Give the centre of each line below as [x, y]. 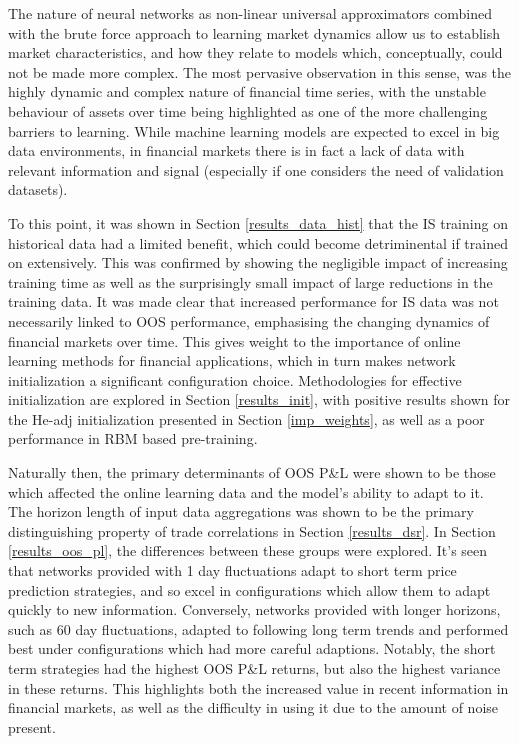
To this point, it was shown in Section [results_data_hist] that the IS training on [258, 222]
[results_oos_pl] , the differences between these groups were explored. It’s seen [248, 550]
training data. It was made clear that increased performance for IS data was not [253, 301]
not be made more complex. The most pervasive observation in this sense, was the [260, 71]
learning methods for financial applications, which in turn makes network [232, 360]
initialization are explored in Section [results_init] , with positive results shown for [259, 399]
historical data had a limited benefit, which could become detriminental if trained [258, 242]
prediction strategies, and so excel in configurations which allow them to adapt [249, 589]
